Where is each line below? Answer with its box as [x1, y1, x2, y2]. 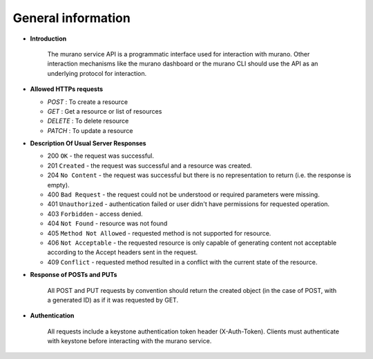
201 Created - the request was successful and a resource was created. [47, 161, 252, 170]
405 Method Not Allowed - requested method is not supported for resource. [47, 229, 271, 237]
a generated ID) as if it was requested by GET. [47, 296, 179, 304]
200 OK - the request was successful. [47, 152, 155, 160]
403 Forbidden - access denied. [47, 209, 143, 218]
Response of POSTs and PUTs [30, 271, 117, 279]
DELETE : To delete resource [47, 117, 129, 125]
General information [12, 10, 131, 25]
